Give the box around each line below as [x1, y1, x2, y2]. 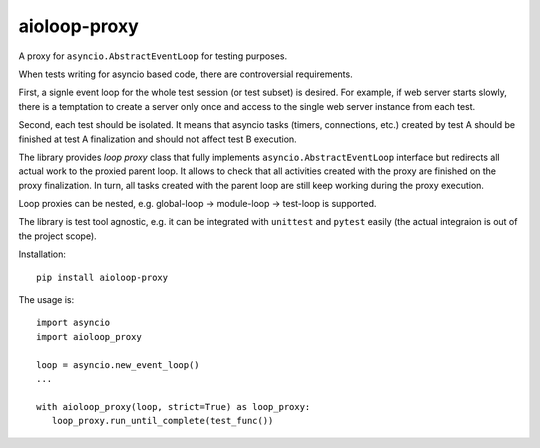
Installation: [18, 248, 67, 260]
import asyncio [36, 317, 111, 329]
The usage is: [18, 294, 75, 306]
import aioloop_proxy [36, 331, 142, 342]
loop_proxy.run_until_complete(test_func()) [51, 415, 274, 427]
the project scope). [18, 230, 97, 242]
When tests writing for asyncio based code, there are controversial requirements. [18, 68, 354, 80]
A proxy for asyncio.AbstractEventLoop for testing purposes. [18, 50, 288, 62]
